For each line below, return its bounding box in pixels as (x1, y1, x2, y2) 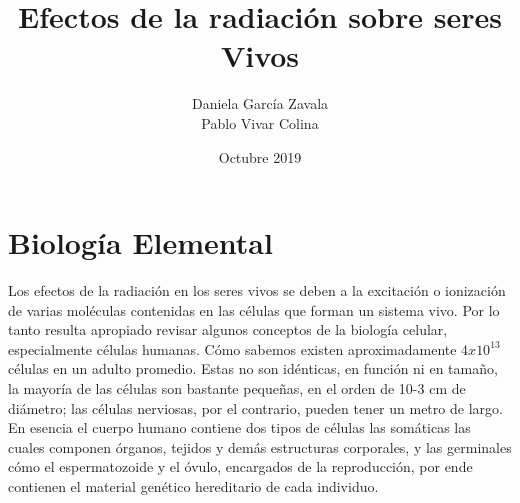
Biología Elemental (8, 222, 273, 263)
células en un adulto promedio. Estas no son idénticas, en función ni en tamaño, (8, 358, 498, 379)
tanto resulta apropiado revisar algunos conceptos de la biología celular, (8, 319, 448, 340)
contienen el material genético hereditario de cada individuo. (8, 475, 379, 496)
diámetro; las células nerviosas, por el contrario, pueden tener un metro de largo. (8, 397, 503, 418)
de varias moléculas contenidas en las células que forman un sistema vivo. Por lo (8, 299, 500, 320)
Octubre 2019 (218, 146, 302, 167)
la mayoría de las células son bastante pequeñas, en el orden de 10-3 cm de (8, 378, 466, 398)
